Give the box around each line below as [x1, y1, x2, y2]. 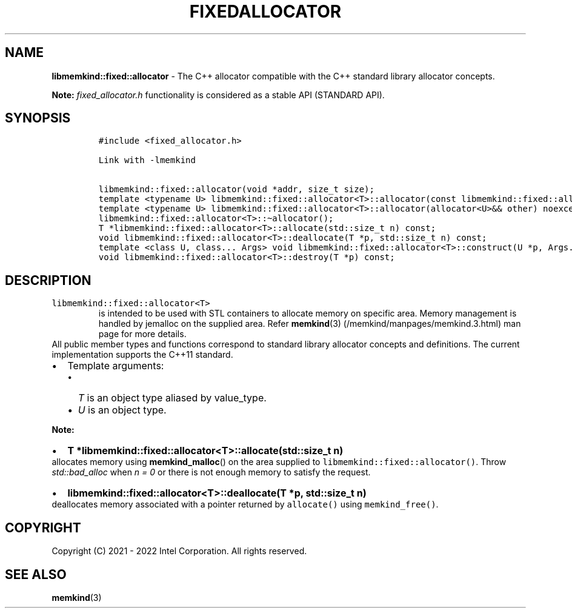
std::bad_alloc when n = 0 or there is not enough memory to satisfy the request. [52, 467, 371, 478]
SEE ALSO [5, 566, 67, 582]
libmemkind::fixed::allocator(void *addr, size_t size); [98, 184, 374, 195]
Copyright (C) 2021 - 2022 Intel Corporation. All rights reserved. [52, 546, 307, 557]
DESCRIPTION [5, 272, 91, 288]
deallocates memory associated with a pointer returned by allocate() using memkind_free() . [52, 499, 439, 510]
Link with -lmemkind [98, 155, 196, 166]
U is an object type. [78, 404, 167, 417]
